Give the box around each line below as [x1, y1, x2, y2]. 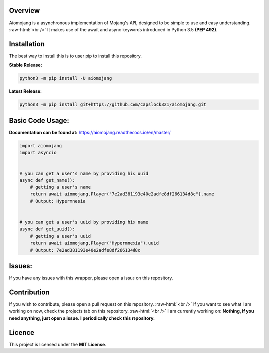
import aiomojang [19, 143, 62, 148]
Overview [9, 6, 40, 15]
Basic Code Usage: [9, 116, 70, 125]
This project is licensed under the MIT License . [9, 341, 107, 347]
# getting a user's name [30, 184, 91, 190]
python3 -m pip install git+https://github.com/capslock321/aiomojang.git [19, 102, 207, 107]
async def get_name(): [19, 177, 75, 183]
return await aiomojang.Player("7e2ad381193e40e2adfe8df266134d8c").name [30, 191, 214, 197]
